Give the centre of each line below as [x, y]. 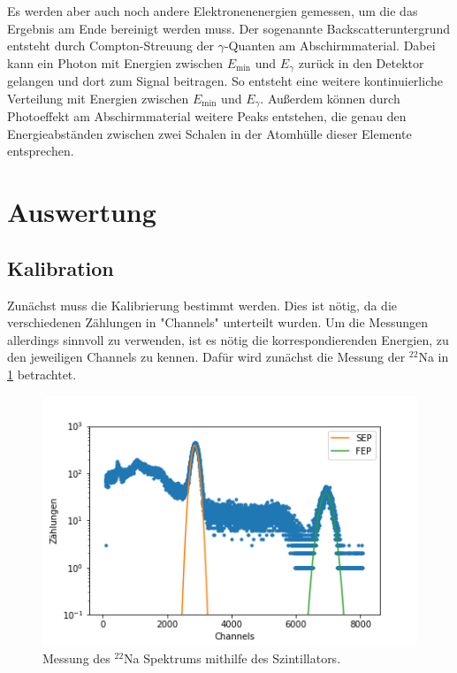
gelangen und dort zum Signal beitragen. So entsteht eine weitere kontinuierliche [225, 81]
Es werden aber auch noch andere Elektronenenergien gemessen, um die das [213, 11]
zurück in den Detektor [361, 62]
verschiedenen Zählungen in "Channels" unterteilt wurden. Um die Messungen [218, 322]
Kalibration [61, 268]
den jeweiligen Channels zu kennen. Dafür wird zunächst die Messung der [206, 357]
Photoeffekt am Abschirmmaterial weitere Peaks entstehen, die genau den [207, 116]
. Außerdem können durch [330, 98]
